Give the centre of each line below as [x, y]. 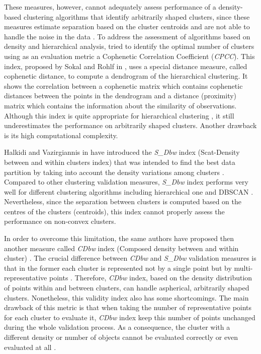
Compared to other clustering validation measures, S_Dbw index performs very [126, 182]
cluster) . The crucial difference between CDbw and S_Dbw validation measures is [130, 258]
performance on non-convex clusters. [60, 221]
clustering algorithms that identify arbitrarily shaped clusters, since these [137, 16]
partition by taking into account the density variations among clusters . [114, 172]
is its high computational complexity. [61, 135]
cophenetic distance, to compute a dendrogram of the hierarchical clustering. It [126, 76]
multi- [243, 268]
